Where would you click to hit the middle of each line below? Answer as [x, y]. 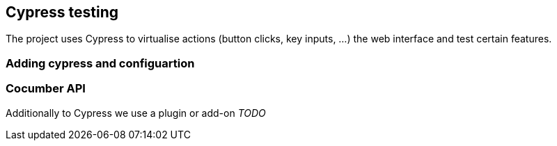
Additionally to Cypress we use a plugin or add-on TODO [136, 113]
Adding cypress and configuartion [100, 63]
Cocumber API [46, 89]
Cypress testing [62, 12]
